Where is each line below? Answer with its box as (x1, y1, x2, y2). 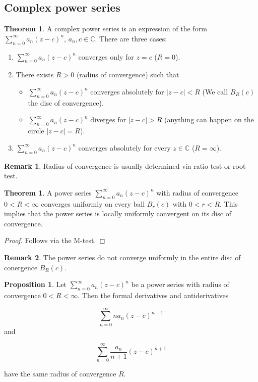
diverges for (90, 114, 126, 125)
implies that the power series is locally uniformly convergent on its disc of (4, 208, 231, 219)
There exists (16, 69, 54, 80)
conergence (4, 262, 38, 272)
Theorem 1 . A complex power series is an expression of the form (4, 23, 207, 34)
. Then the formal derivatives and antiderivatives (78, 290, 229, 300)
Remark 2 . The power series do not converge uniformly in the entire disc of (4, 252, 241, 262)
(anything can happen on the (164, 114, 254, 125)
